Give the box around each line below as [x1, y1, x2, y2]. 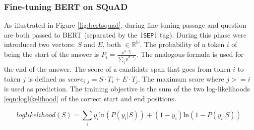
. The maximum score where [138, 73, 224, 84]
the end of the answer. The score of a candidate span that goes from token [4, 63, 231, 74]
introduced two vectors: [4, 39, 75, 49]
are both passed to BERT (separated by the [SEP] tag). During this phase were [4, 29, 247, 40]
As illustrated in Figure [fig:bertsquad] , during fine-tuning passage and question [4, 20, 247, 30]
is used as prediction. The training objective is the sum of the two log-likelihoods [4, 84, 250, 94]
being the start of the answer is [4, 49, 99, 59]
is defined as [28, 73, 65, 84]
